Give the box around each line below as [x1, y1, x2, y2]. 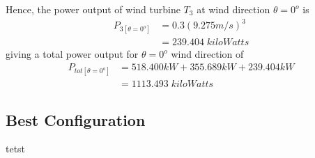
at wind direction [197, 2, 270, 16]
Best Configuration [6, 109, 146, 130]
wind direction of [171, 47, 244, 61]
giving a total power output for [6, 47, 139, 61]
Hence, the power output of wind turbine [6, 2, 180, 16]
